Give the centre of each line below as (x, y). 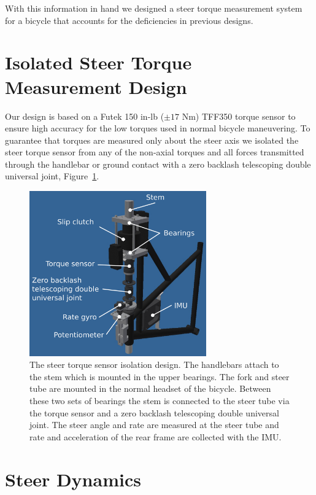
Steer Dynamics (73, 479)
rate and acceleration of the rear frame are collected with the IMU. (156, 436)
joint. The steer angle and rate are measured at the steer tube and (154, 425)
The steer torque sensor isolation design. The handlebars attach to (154, 364)
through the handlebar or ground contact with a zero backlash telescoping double (158, 164)
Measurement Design (96, 86)
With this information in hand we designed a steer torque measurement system (154, 8)
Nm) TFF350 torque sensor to (239, 116)
